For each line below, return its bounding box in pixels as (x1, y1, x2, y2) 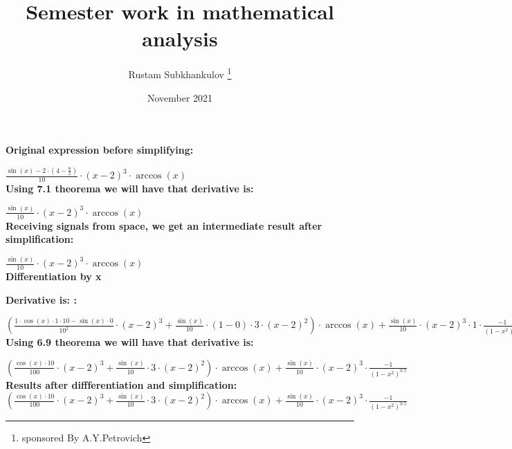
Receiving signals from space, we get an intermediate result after (6, 218, 322, 232)
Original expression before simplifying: (6, 143, 194, 157)
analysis (142, 24, 218, 53)
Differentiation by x (6, 269, 102, 284)
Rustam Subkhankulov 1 (128, 65, 232, 81)
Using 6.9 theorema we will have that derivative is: (6, 335, 254, 349)
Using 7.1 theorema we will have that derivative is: (6, 181, 254, 195)
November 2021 (147, 90, 213, 104)
